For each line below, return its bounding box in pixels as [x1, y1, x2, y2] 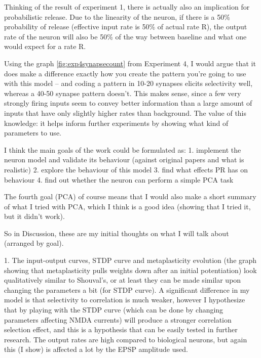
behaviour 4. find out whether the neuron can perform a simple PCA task [4, 174, 234, 185]
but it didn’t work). [4, 211, 65, 221]
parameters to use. [4, 127, 61, 138]
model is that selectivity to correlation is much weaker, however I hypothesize [4, 294, 245, 305]
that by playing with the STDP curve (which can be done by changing [4, 304, 223, 315]
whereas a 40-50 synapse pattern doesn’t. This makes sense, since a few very [4, 87, 241, 98]
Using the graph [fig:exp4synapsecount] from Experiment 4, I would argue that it [4, 58, 256, 68]
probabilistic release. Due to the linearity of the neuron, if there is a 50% [4, 11, 230, 22]
